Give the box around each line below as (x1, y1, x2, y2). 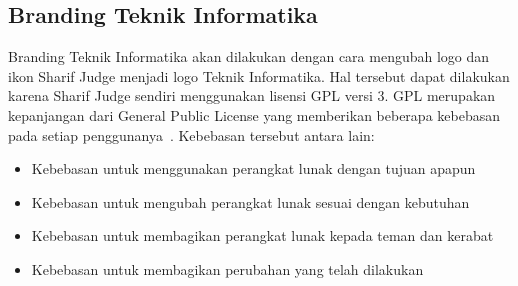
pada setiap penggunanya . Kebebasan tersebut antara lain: (8, 124, 375, 145)
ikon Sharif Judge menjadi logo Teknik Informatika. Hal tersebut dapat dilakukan (8, 65, 510, 86)
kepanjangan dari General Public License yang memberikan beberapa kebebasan (8, 104, 500, 125)
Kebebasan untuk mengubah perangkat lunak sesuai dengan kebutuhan (31, 191, 470, 212)
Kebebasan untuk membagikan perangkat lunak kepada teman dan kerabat (31, 225, 494, 246)
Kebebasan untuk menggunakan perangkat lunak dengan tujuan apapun (31, 158, 476, 179)
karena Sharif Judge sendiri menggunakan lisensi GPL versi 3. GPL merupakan (8, 85, 496, 106)
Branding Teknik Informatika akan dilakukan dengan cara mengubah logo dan (8, 46, 490, 67)
